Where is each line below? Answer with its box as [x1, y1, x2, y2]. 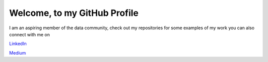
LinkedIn [9, 41, 27, 47]
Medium [9, 50, 26, 56]
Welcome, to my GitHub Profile [9, 7, 139, 18]
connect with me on [9, 31, 50, 37]
